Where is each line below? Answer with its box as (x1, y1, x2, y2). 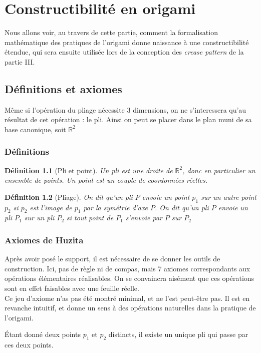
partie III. (5, 56, 35, 67)
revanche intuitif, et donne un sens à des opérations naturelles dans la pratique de (5, 302, 256, 313)
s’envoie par (125, 212, 163, 223)
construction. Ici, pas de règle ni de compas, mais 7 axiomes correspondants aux (5, 263, 250, 273)
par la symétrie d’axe (83, 202, 148, 212)
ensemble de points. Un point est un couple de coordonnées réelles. (5, 175, 208, 185)
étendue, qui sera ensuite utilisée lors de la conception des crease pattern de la (5, 47, 244, 57)
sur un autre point (201, 191, 257, 202)
